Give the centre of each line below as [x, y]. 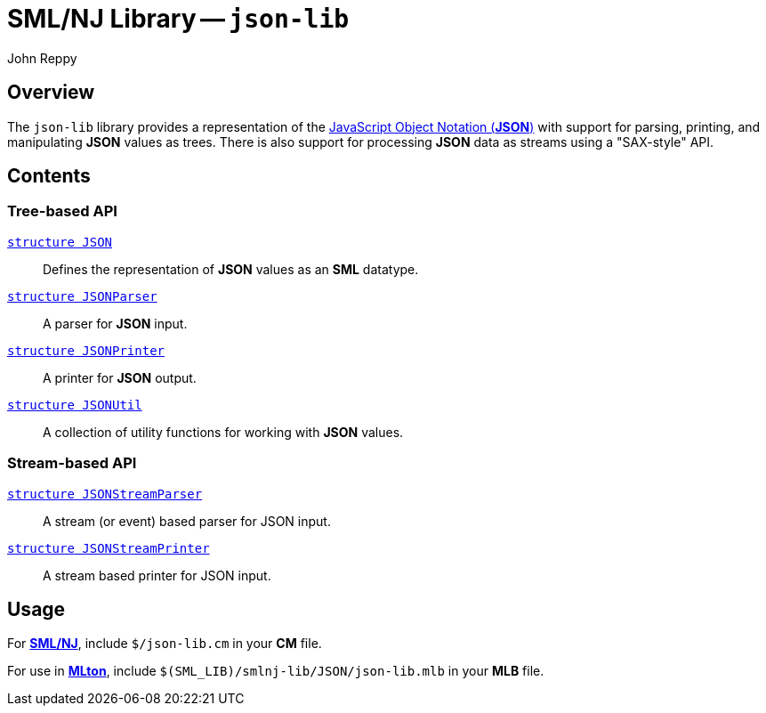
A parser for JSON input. [115, 323]
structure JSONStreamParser [105, 494]
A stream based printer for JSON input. [157, 575]
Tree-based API [62, 211]
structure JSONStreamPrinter [109, 548]
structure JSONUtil [75, 405]
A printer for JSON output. [120, 377]
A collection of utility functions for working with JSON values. [223, 432]
